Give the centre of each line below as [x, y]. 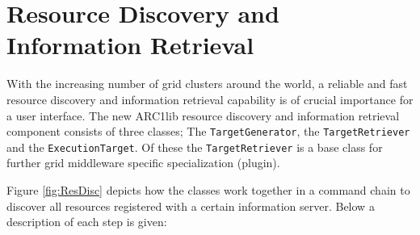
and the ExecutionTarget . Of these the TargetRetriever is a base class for [195, 147]
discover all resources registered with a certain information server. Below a [191, 206]
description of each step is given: [87, 222]
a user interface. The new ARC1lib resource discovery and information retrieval [203, 115]
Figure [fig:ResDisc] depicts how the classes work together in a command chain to [208, 190]
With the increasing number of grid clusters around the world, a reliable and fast [207, 84]
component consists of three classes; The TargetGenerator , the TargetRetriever [208, 131]
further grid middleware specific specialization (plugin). [143, 163]
